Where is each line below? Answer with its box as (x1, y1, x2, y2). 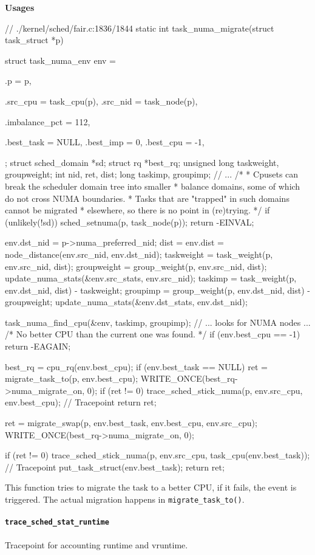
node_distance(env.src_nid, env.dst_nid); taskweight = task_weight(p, (5, 247, 273, 260)
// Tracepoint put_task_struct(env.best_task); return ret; (5, 460, 225, 473)
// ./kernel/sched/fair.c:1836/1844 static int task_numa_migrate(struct (5, 21, 274, 34)
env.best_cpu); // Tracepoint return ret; (5, 396, 157, 408)
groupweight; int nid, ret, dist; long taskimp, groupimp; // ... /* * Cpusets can (5, 168, 299, 181)
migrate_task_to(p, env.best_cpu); (5, 372, 138, 385)
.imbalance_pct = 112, (5, 115, 90, 128)
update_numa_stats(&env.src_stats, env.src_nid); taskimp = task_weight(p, (5, 272, 297, 284)
